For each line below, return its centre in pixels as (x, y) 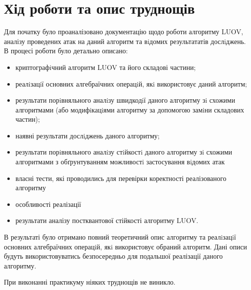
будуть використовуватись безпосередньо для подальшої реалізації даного (114, 256)
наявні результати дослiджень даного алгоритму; (87, 135)
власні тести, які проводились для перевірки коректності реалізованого (121, 178)
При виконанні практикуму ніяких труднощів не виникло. (90, 282)
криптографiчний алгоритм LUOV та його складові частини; (105, 67)
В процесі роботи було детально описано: (66, 51)
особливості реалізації (48, 204)
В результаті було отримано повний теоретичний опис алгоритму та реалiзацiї (120, 237)
